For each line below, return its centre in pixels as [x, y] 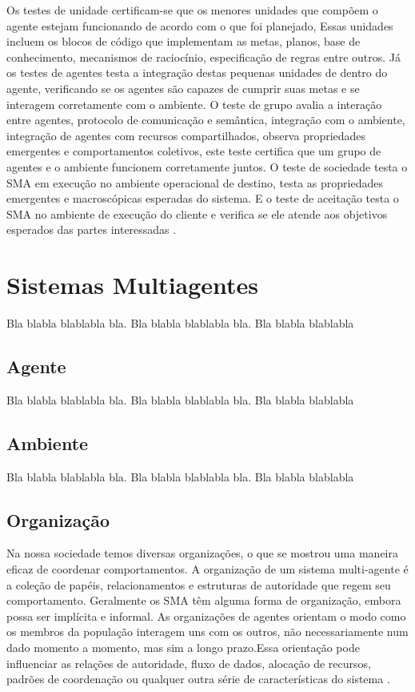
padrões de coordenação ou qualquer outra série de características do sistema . [198, 679]
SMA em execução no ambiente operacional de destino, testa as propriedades [195, 182]
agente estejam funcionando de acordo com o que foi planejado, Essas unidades [200, 25]
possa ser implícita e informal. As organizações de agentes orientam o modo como [206, 616]
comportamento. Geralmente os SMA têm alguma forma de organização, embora [204, 600]
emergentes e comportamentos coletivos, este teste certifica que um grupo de [194, 151]
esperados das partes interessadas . [92, 229]
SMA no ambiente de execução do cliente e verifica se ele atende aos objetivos [197, 213]
